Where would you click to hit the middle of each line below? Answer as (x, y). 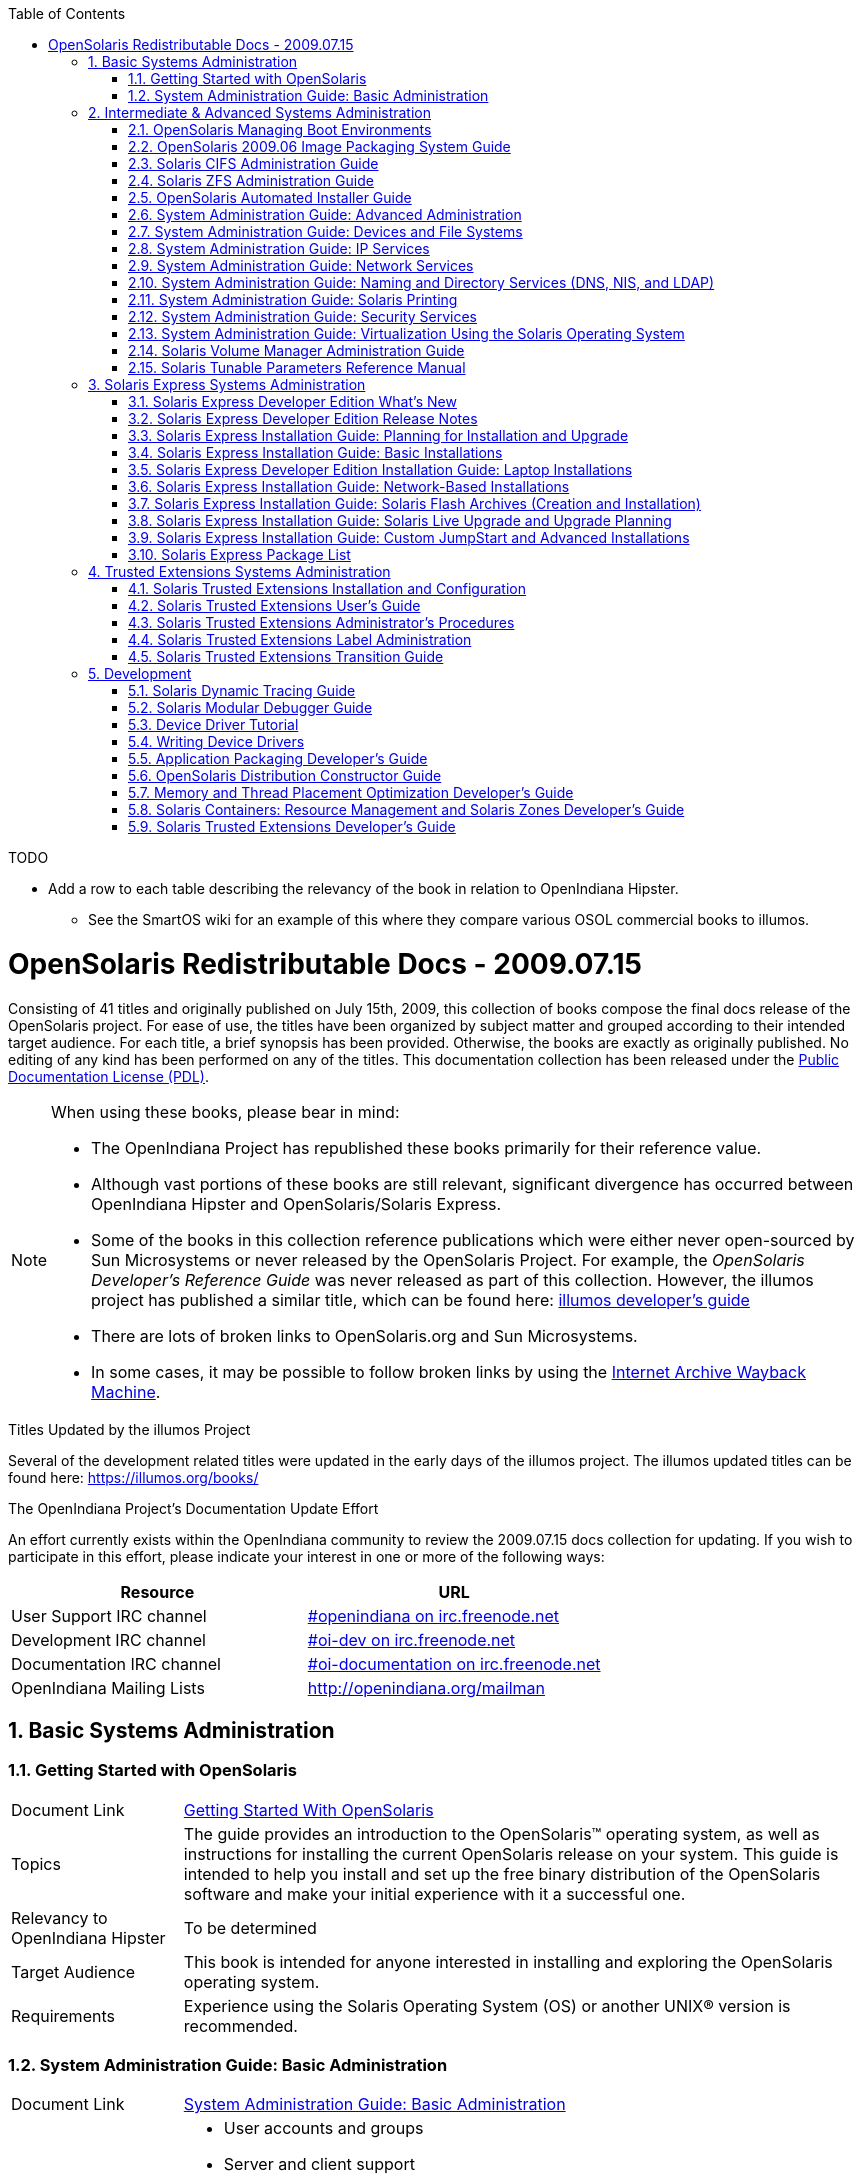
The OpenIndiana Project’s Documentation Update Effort (193, 1508)
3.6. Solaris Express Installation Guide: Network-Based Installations (349, 486)
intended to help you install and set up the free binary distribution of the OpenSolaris (502, 1873)
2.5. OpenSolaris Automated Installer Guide (270, 197)
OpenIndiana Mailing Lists (108, 1687)
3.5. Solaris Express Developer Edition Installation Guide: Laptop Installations (380, 469)
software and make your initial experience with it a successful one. (434, 1893)
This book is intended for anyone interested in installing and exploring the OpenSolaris (508, 1961)
